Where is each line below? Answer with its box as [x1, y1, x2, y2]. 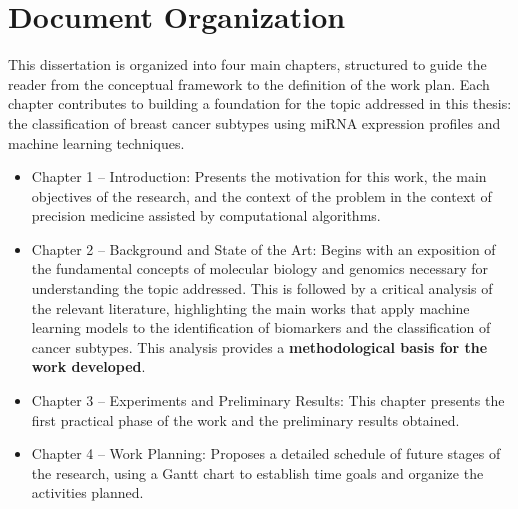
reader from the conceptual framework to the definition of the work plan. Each [8, 73, 490, 94]
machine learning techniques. [8, 132, 185, 153]
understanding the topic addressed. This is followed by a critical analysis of [31, 278, 493, 299]
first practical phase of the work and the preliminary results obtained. [31, 409, 460, 430]
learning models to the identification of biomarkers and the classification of [31, 317, 491, 338]
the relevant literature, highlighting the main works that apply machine [31, 297, 470, 318]
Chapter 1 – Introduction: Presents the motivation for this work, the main [31, 166, 487, 187]
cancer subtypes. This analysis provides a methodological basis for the [31, 336, 488, 357]
